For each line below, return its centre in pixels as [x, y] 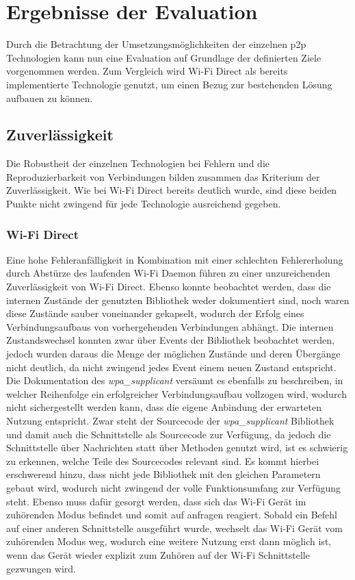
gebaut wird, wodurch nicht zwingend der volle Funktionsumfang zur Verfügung [173, 487]
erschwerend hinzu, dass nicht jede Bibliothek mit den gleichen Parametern [163, 474]
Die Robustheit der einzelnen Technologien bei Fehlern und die [138, 163]
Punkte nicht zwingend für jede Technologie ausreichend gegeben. [144, 204]
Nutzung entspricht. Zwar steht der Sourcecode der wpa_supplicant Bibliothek [170, 421]
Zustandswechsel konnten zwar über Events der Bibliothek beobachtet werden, [170, 340]
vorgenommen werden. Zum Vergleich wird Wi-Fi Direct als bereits [147, 71]
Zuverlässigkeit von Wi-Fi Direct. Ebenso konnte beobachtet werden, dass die [169, 287]
